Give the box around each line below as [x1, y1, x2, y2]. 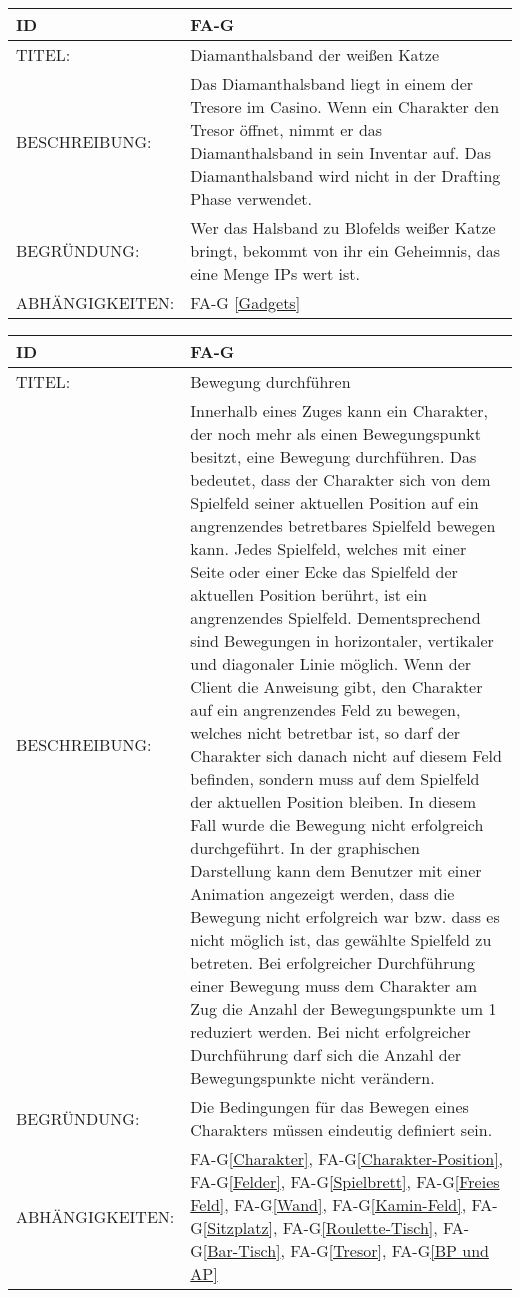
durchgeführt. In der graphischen [190, 836, 420, 859]
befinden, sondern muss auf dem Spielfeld [190, 767, 480, 790]
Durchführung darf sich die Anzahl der [190, 1043, 462, 1066]
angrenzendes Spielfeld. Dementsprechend [190, 606, 481, 629]
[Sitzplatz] [202, 1216, 274, 1239]
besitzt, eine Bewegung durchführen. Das [190, 445, 477, 468]
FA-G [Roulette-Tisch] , [282, 1216, 438, 1239]
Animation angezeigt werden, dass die [190, 882, 455, 905]
